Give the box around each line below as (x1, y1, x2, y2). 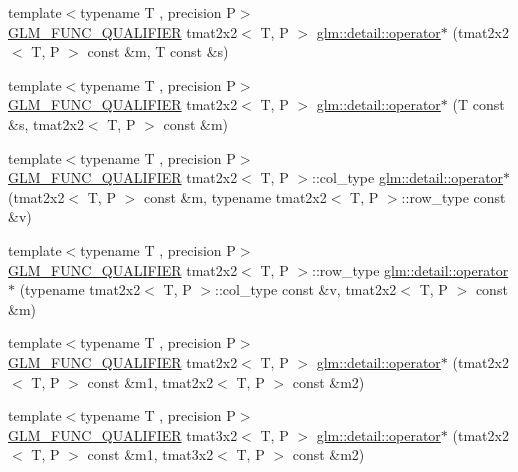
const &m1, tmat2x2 (87, 371, 214, 392)
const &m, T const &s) (87, 41, 229, 62)
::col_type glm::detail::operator (312, 167, 504, 188)
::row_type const (401, 186, 506, 207)
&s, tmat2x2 (8, 113, 84, 134)
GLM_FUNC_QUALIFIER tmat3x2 (8, 424, 238, 445)
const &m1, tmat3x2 (87, 444, 214, 465)
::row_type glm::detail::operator (312, 259, 509, 280)
